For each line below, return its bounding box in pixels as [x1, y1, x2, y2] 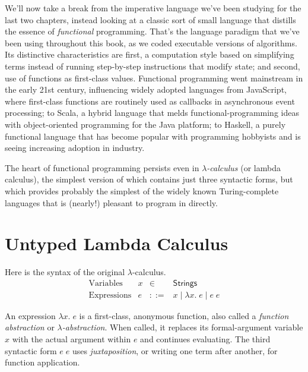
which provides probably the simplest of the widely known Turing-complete [5, 184, 279, 197]
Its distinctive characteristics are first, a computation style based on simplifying [5, 48, 294, 61]
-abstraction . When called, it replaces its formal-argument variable [62, 321, 303, 333]
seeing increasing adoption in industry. [5, 141, 145, 154]
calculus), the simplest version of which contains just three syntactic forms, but [5, 173, 293, 185]
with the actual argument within [12, 333, 131, 345]
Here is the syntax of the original [5, 266, 125, 278]
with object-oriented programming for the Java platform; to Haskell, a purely [5, 118, 286, 130]
